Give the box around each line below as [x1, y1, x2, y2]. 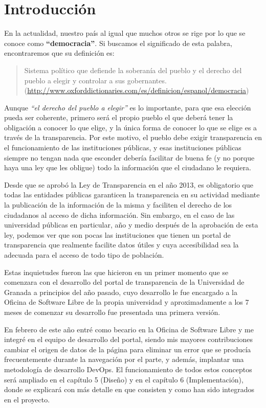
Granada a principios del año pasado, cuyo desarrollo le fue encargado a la [4, 286, 237, 297]
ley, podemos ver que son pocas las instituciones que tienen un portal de [4, 229, 231, 240]
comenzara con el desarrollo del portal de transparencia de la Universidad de [4, 277, 245, 287]
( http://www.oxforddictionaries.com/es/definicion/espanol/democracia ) [24, 85, 249, 96]
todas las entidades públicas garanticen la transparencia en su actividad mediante [4, 189, 260, 200]
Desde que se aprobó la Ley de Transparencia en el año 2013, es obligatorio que [4, 179, 253, 190]
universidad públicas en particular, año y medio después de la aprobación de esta [4, 219, 258, 230]
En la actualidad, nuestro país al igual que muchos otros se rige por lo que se [4, 28, 246, 38]
